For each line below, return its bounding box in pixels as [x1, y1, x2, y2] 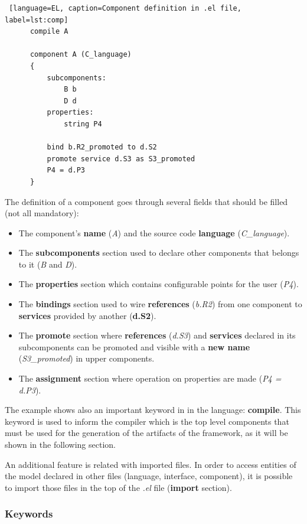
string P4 [64, 119, 102, 128]
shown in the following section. [5, 438, 116, 450]
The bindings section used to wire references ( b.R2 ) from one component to [18, 298, 302, 310]
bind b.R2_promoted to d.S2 [47, 143, 157, 152]
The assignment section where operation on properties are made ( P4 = [18, 372, 282, 385]
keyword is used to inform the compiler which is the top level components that [5, 415, 289, 427]
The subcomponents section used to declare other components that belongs [18, 246, 299, 259]
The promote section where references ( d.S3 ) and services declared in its [18, 329, 296, 341]
